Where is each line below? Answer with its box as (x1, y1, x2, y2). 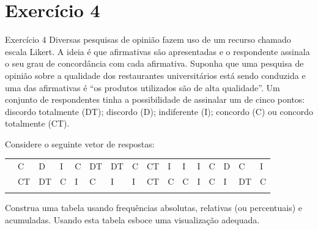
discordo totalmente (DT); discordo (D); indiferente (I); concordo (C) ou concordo (5, 105, 313, 117)
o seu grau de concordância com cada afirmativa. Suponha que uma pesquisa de (5, 57, 304, 70)
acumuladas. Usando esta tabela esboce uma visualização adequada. (5, 213, 260, 226)
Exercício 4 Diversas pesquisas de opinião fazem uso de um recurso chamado (5, 33, 291, 46)
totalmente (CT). (5, 117, 70, 130)
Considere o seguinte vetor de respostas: (5, 137, 155, 150)
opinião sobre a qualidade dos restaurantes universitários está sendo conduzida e (5, 69, 306, 81)
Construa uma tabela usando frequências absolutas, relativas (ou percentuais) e (5, 201, 303, 214)
